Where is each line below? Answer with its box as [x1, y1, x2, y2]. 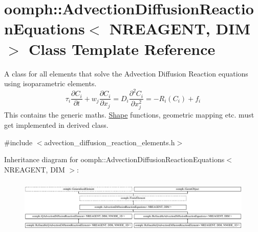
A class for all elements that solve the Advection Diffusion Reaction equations [4, 68, 248, 79]
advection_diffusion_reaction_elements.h [44, 137, 175, 147]
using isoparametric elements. [4, 78, 97, 89]
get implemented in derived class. [4, 119, 109, 130]
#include [4, 137, 33, 147]
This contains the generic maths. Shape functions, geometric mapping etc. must [4, 109, 254, 120]
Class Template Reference [29, 38, 216, 59]
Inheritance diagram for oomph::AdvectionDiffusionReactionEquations [4, 154, 225, 165]
